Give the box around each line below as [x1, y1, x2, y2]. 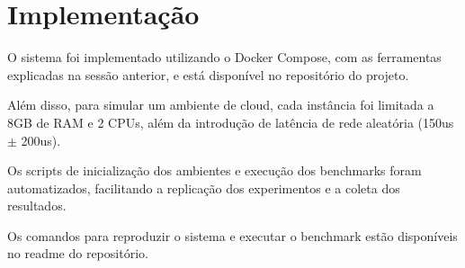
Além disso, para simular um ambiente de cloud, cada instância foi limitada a [7, 95, 434, 114]
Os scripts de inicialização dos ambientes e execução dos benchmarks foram [7, 161, 422, 180]
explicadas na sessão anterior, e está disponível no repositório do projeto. [7, 65, 409, 84]
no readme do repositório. [7, 244, 148, 263]
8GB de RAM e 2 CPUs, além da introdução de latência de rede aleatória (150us [7, 112, 454, 131]
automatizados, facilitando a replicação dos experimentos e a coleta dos [7, 178, 400, 197]
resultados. [7, 196, 67, 215]
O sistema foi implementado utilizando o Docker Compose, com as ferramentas [7, 48, 442, 67]
